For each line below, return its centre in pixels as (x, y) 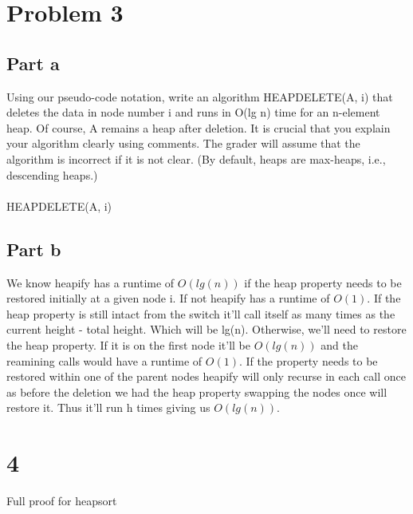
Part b (34, 249)
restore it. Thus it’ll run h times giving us (108, 407)
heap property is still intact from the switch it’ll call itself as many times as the (201, 313)
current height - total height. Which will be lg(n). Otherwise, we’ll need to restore (206, 329)
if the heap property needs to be (323, 282)
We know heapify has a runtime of (90, 282)
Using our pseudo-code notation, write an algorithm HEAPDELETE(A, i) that (200, 96)
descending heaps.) (52, 174)
